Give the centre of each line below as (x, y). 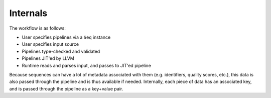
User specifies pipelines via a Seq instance (66, 37)
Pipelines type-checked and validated (61, 51)
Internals (28, 13)
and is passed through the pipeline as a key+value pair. (66, 88)
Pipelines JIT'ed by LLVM (48, 58)
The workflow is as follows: (38, 28)
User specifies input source (50, 44)
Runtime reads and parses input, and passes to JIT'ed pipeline (87, 65)
